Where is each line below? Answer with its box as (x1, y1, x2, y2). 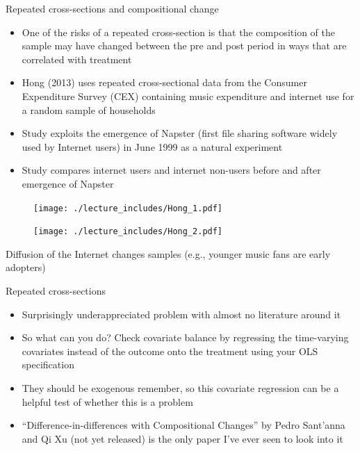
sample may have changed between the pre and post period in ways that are (22, 38, 347, 53)
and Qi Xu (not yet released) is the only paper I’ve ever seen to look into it (22, 431, 343, 445)
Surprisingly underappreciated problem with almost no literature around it (22, 306, 341, 321)
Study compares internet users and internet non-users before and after (22, 163, 321, 177)
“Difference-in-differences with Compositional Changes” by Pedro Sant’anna (22, 418, 345, 432)
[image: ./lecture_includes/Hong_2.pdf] (33, 227, 223, 237)
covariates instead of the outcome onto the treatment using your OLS (22, 343, 318, 358)
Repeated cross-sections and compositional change (6, 1, 219, 15)
